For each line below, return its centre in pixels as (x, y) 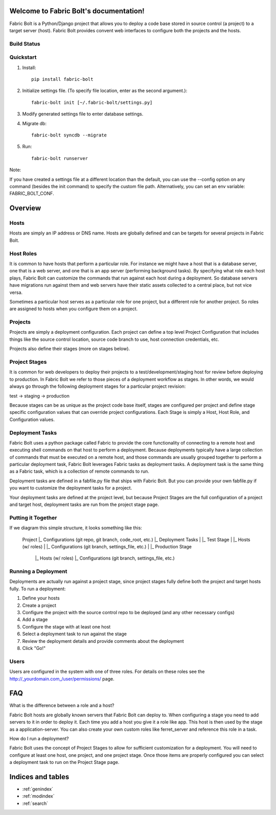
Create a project (39, 605)
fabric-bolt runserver (60, 158)
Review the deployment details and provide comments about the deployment (103, 641)
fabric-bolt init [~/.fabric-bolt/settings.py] (92, 102)
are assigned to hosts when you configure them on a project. (74, 309)
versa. (16, 292)
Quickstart (23, 57)
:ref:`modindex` (38, 796)
